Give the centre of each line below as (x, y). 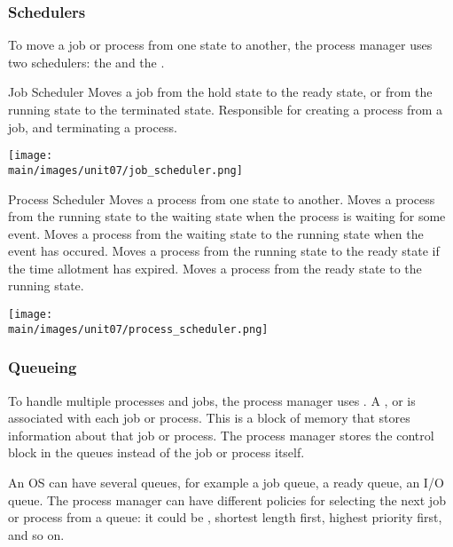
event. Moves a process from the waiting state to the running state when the (216, 233)
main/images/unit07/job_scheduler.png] (125, 170)
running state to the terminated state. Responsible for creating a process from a (226, 109)
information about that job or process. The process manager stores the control (221, 435)
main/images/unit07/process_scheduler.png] (138, 329)
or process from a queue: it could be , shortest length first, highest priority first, (225, 517)
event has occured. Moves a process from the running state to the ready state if (224, 251)
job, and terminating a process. (93, 127)
